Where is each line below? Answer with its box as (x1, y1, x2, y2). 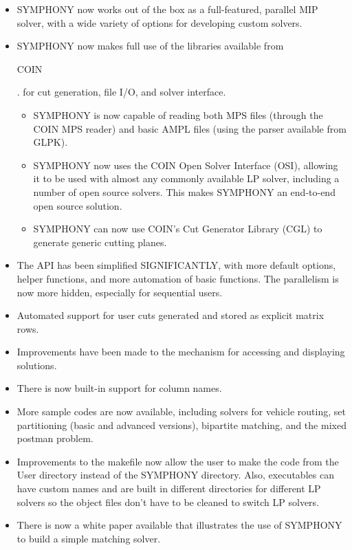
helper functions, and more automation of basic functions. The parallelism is (16, 271, 339, 285)
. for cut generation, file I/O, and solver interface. (16, 85, 226, 99)
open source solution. (33, 198, 122, 212)
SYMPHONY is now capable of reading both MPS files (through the (33, 107, 323, 122)
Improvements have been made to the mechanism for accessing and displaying (16, 344, 345, 359)
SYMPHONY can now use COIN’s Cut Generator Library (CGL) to (33, 221, 322, 236)
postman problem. (16, 431, 93, 445)
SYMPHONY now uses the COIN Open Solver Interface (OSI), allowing (33, 157, 338, 172)
